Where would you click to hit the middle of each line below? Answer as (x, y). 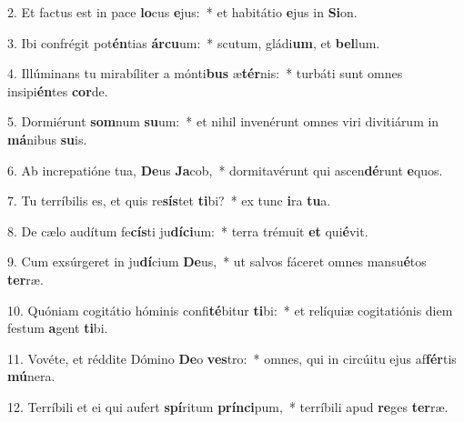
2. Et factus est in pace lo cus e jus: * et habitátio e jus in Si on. (182, 12)
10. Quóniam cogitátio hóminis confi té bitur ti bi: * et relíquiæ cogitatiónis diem (230, 310)
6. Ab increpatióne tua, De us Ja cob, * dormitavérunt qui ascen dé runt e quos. (225, 170)
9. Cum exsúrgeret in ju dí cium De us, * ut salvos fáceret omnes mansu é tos (217, 261)
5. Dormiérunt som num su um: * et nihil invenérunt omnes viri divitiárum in (223, 121)
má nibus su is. (47, 139)
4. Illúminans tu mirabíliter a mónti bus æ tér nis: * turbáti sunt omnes (205, 73)
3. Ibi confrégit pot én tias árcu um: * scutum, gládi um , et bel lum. (194, 42)
